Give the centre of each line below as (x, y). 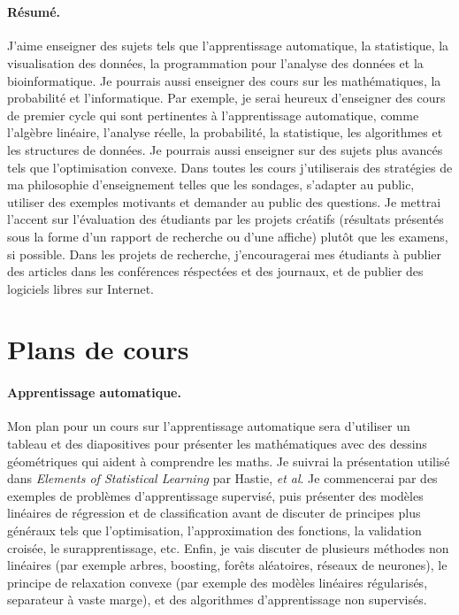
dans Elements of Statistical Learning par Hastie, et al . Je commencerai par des (222, 478)
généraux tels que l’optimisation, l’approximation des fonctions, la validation (214, 530)
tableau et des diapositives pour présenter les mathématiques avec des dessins (217, 444)
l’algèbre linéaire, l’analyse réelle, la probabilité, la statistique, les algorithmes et (225, 132)
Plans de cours (98, 349)
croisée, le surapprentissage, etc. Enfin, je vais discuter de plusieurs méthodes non (228, 547)
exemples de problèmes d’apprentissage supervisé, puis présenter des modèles (215, 495)
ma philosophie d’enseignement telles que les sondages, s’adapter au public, (211, 184)
